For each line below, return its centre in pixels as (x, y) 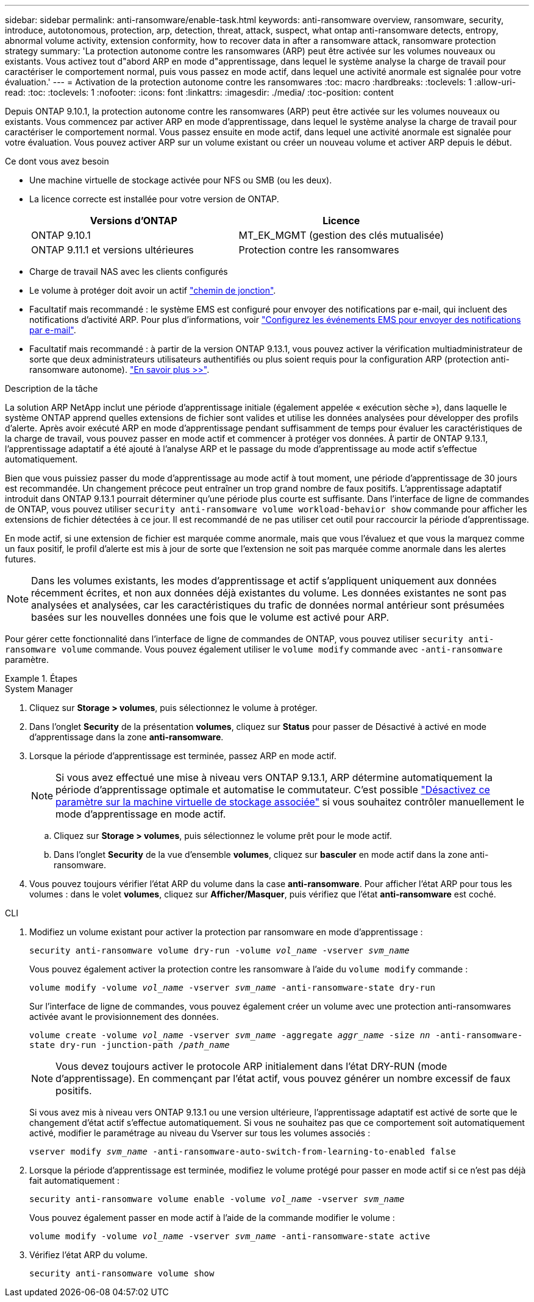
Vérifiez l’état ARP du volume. (88, 1255)
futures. (20, 559)
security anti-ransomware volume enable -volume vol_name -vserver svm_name (217, 1199)
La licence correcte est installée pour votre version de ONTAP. (154, 199)
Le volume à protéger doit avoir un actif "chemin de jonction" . (153, 290)
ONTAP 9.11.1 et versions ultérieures (112, 250)
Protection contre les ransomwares (319, 250)
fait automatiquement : (75, 1180)
